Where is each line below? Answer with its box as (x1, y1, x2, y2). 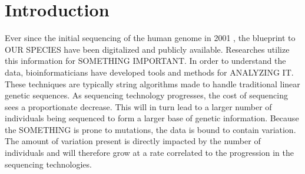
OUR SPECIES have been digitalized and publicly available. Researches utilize (5, 43, 290, 55)
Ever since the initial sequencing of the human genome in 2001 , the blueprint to (5, 32, 296, 44)
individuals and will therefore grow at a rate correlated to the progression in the (5, 146, 294, 159)
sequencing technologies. (5, 158, 92, 170)
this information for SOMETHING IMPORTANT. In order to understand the (5, 54, 286, 67)
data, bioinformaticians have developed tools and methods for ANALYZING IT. (5, 66, 294, 78)
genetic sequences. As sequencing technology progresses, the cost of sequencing (5, 89, 288, 101)
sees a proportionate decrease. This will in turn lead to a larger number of (5, 100, 272, 112)
